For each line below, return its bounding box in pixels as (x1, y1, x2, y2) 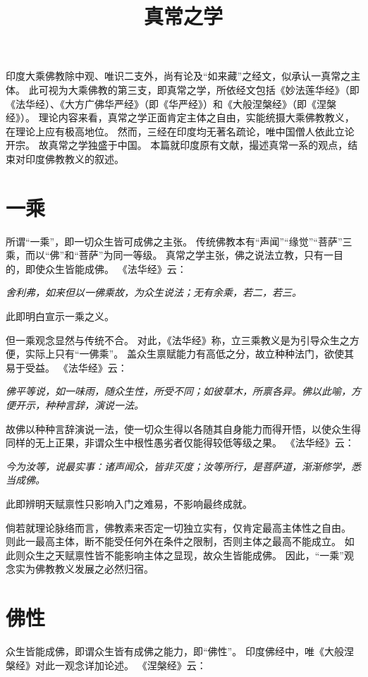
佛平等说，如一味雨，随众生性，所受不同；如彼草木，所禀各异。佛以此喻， (6, 384, 351, 398)
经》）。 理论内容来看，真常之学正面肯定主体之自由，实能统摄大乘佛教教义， (6, 110, 355, 125)
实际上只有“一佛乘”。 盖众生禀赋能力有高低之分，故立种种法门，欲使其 (25, 346, 354, 361)
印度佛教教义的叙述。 (25, 151, 124, 166)
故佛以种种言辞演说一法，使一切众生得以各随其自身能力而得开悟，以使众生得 (6, 421, 361, 436)
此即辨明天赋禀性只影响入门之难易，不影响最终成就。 (6, 496, 252, 511)
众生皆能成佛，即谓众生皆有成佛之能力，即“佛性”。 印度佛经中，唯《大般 (6, 644, 344, 659)
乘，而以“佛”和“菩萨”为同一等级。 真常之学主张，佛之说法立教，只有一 (6, 248, 334, 262)
